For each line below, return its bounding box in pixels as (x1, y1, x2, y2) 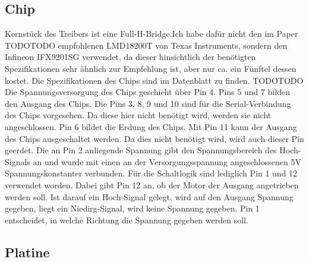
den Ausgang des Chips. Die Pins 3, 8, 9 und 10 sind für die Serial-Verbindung (5, 97, 291, 109)
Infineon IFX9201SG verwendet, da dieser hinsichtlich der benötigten (5, 50, 256, 63)
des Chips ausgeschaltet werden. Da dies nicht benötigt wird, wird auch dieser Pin (5, 132, 304, 144)
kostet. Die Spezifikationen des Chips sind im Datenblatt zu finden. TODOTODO (5, 74, 304, 86)
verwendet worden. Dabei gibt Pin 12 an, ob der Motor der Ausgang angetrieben (5, 178, 299, 191)
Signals (5, 155, 30, 168)
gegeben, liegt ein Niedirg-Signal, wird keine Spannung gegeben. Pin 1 (5, 202, 260, 214)
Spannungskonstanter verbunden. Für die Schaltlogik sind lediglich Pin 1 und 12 (5, 167, 298, 179)
